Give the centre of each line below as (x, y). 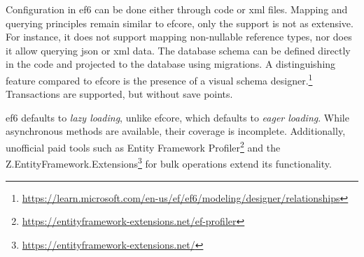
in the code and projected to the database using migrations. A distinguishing (171, 64)
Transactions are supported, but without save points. (119, 94)
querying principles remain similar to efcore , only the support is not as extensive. (180, 23)
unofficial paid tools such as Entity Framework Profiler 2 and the (143, 146)
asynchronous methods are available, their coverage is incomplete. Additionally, (176, 131)
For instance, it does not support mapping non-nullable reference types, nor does (179, 37)
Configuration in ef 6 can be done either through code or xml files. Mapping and (177, 9)
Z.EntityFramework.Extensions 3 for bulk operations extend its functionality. (169, 162)
